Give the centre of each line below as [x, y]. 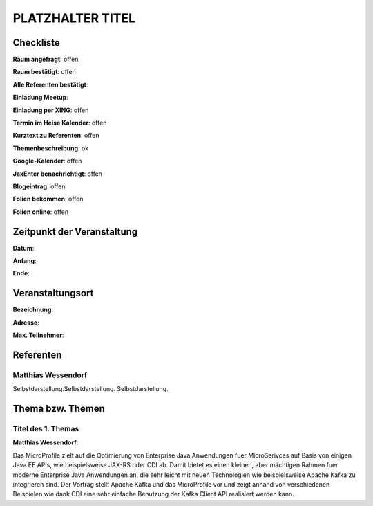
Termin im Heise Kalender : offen [60, 123]
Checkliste [36, 43]
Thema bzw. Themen [59, 409]
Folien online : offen [41, 212]
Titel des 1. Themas [46, 429]
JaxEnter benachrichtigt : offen [58, 174]
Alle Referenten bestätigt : [50, 84]
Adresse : [26, 323]
